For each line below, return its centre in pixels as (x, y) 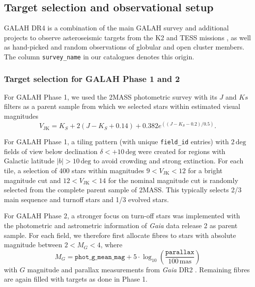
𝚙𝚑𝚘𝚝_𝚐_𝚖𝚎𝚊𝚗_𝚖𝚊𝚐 (100, 257)
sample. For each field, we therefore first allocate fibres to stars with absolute (120, 235)
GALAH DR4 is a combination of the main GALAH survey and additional (116, 28)
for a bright (205, 170)
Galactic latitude (29, 161)
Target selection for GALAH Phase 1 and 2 (92, 78)
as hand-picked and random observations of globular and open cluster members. (124, 47)
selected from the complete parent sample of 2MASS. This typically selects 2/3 (123, 190)
